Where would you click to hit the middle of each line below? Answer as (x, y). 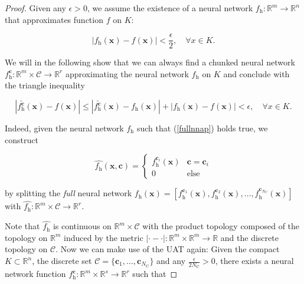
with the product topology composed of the (221, 226)
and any (171, 261)
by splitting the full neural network (68, 193)
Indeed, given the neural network (64, 128)
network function (35, 274)
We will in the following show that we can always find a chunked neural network (150, 62)
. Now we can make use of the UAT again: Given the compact (168, 249)
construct (22, 139)
